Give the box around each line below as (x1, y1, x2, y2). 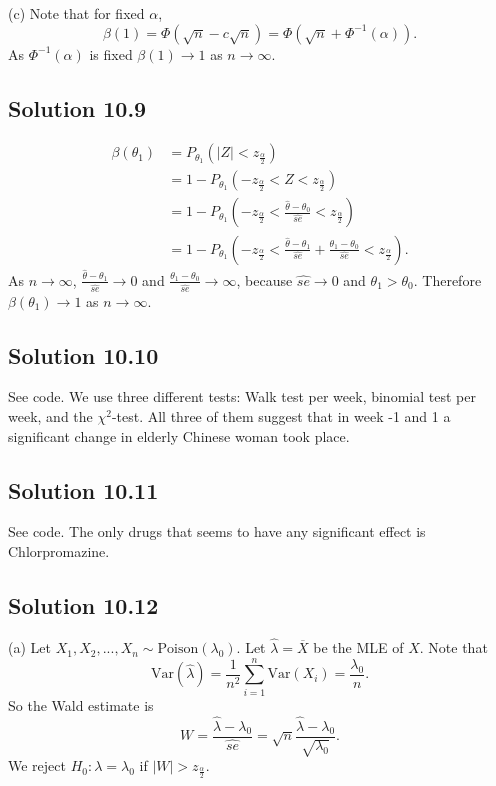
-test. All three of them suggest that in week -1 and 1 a (111, 406, 451, 427)
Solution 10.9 (8, 92, 147, 123)
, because (236, 269, 293, 290)
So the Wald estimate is (8, 694, 154, 715)
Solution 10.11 (8, 474, 159, 505)
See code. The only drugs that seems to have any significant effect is (8, 521, 426, 542)
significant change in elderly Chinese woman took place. (8, 425, 350, 446)
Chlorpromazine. (8, 541, 110, 562)
